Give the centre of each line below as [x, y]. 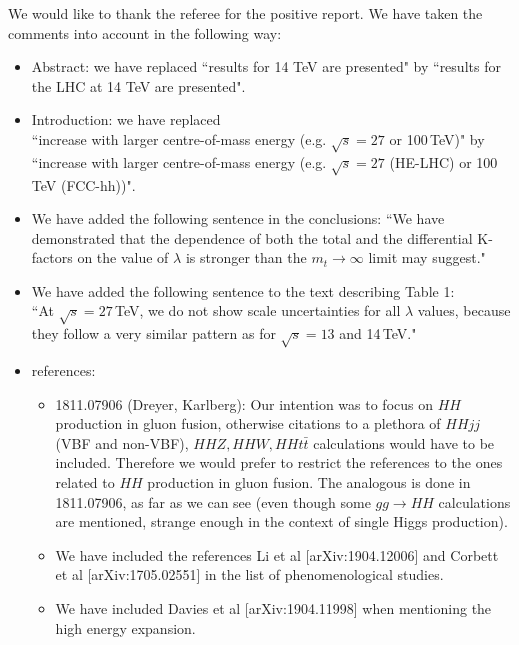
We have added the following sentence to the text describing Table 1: [243, 290]
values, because [464, 310]
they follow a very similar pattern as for [153, 333]
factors [52, 257]
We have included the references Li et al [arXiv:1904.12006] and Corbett [277, 554]
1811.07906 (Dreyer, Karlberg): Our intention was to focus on [244, 403]
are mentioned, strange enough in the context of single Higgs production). [281, 521]
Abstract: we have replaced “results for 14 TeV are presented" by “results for [266, 66]
